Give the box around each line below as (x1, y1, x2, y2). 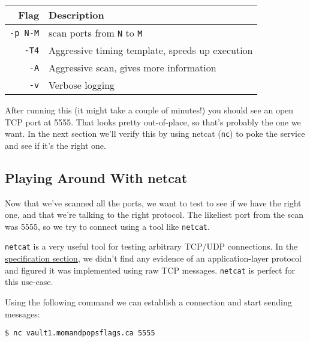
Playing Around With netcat (5, 168, 188, 187)
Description (49, 8, 104, 22)
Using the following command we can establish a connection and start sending (5, 295, 292, 308)
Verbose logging (49, 78, 115, 92)
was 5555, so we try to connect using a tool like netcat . (5, 220, 210, 232)
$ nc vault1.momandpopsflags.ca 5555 (5, 329, 155, 338)
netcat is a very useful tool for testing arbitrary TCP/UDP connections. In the (5, 240, 298, 253)
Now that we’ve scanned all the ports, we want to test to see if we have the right (5, 196, 302, 209)
